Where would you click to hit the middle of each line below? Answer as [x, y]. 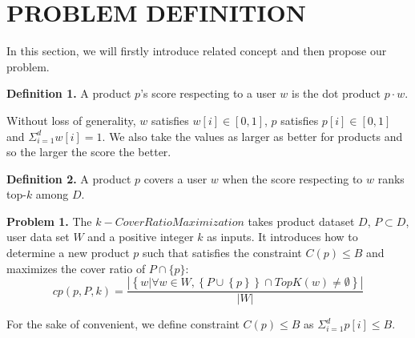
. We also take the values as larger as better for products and [252, 136]
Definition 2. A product [69, 178]
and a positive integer [141, 237]
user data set [38, 237]
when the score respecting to [292, 178]
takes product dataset [301, 221]
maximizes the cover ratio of [76, 268]
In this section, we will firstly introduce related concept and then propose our [197, 51]
